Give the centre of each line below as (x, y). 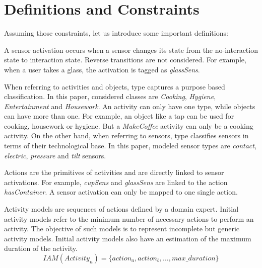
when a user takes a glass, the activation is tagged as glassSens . (102, 69)
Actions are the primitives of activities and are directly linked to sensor (114, 172)
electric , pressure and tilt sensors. (55, 155)
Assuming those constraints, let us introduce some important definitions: (116, 33)
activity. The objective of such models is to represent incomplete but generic (122, 229)
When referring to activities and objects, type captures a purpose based (115, 86)
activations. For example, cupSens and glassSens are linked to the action (116, 182)
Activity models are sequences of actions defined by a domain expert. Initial (121, 209)
